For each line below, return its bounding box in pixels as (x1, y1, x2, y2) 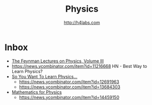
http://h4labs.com (64, 20, 100, 25)
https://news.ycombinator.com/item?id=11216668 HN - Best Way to (11, 63, 148, 69)
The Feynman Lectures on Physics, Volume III (11, 58, 104, 64)
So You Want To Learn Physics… (11, 73, 78, 79)
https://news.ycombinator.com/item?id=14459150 (19, 94, 120, 100)
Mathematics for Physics (11, 89, 62, 95)
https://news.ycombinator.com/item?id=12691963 (19, 79, 120, 84)
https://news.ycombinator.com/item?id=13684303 (19, 84, 121, 90)
